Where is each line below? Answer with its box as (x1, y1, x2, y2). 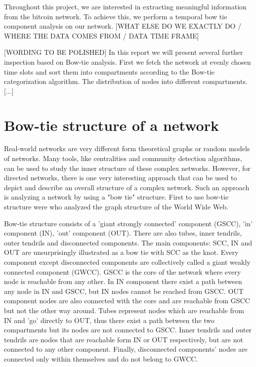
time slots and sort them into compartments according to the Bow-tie (4, 66, 215, 77)
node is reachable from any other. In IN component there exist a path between (4, 276, 242, 286)
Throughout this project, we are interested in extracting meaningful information (4, 1, 247, 11)
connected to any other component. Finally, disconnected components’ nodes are (4, 344, 248, 354)
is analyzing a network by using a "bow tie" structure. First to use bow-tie (4, 192, 229, 202)
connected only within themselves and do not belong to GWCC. (4, 353, 198, 364)
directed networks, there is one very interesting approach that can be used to (4, 172, 237, 183)
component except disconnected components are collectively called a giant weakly (4, 257, 251, 267)
